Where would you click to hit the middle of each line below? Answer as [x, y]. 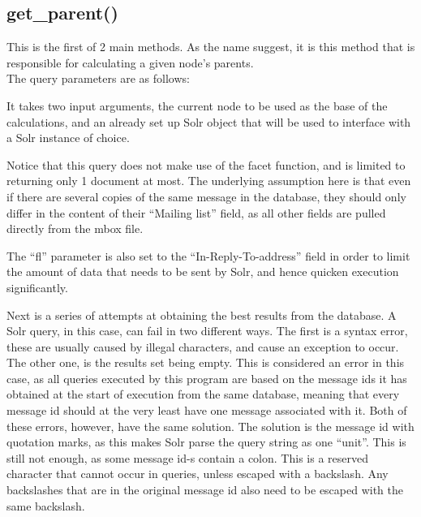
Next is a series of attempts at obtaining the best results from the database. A [202, 315]
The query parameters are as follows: [98, 78]
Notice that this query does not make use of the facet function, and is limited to [206, 164]
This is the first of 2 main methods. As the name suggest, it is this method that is [211, 47]
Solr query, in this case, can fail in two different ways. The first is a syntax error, [207, 331]
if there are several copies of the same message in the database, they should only [206, 196]
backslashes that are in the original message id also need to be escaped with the [205, 490]
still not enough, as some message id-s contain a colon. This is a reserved [187, 457]
